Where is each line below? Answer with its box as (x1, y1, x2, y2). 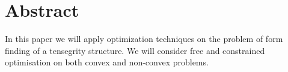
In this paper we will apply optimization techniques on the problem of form (5, 32, 283, 45)
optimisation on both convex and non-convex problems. (5, 56, 209, 68)
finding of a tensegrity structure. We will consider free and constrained (5, 44, 265, 56)
